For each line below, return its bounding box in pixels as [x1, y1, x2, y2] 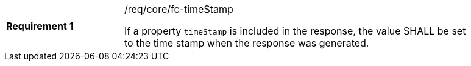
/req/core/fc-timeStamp [124, 3, 233, 15]
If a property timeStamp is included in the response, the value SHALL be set [124, 25, 466, 37]
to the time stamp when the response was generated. [124, 37, 369, 49]
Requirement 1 [6, 20, 74, 32]
